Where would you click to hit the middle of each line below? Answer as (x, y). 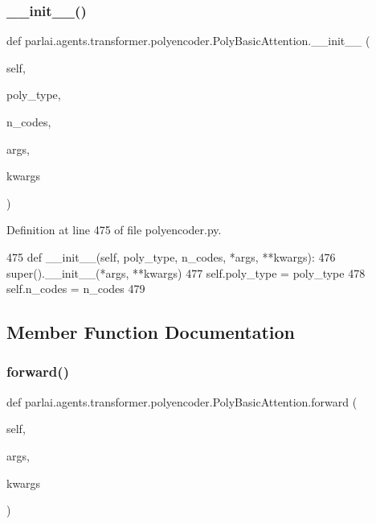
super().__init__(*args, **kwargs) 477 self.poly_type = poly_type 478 (186, 272)
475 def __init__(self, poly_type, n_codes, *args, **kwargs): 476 (171, 256)
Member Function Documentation (151, 332)
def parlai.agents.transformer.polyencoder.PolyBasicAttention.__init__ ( (188, 41)
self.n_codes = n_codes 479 (76, 289)
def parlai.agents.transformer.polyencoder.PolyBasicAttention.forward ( (182, 401)
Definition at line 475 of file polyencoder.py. (114, 230)
